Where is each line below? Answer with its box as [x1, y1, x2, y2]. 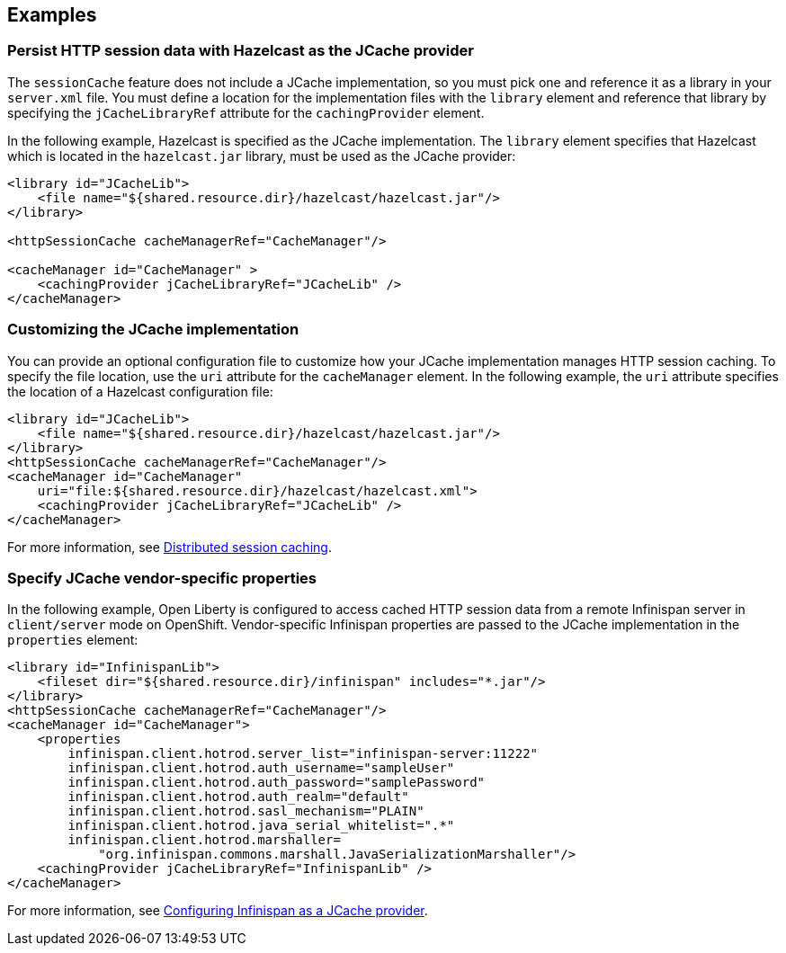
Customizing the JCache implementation [7, 320, 299, 339]
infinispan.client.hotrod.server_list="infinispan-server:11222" [67, 746, 539, 762]
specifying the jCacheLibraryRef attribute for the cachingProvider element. [7, 104, 485, 120]
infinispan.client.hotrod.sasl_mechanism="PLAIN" [67, 804, 424, 819]
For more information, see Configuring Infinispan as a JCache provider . [7, 903, 428, 919]
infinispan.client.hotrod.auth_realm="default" [67, 789, 409, 805]
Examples [7, 4, 97, 26]
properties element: [7, 632, 138, 648]
